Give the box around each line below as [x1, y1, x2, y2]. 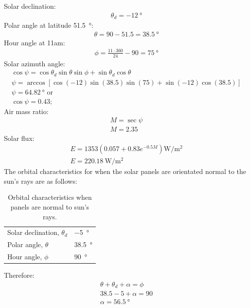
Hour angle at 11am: [4, 37, 65, 47]
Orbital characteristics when [8, 192, 92, 202]
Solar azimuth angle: [4, 58, 65, 68]
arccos [27, 79, 45, 86]
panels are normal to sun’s [10, 202, 89, 212]
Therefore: [4, 270, 35, 280]
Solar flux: [4, 133, 35, 143]
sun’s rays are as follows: [4, 175, 77, 186]
